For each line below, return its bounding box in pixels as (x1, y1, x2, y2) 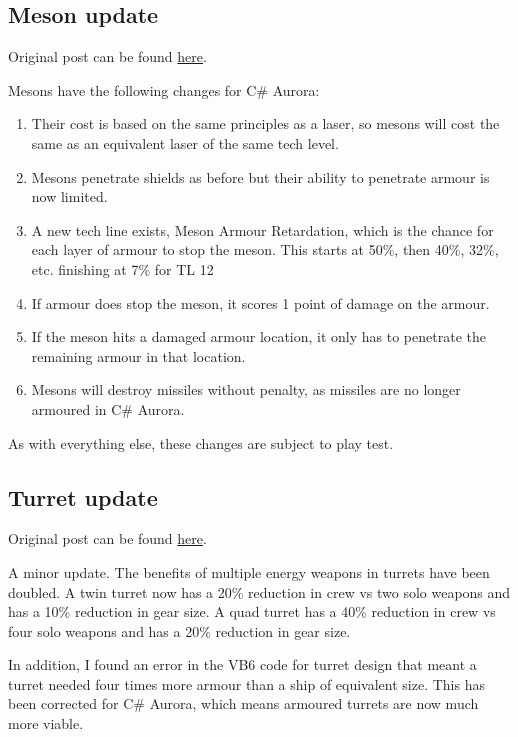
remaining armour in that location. (31, 345, 246, 366)
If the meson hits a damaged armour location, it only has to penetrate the (31, 326, 486, 347)
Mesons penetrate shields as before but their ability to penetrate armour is (31, 166, 490, 187)
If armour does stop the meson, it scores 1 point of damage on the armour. (31, 292, 490, 313)
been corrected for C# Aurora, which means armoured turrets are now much (8, 693, 479, 714)
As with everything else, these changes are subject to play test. (8, 432, 394, 453)
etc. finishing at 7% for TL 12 (31, 258, 214, 279)
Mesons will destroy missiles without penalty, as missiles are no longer (31, 379, 461, 400)
